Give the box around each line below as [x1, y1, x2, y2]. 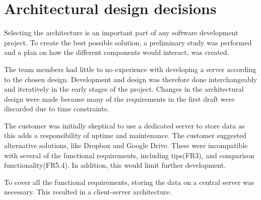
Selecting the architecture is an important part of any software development [4, 27, 238, 38]
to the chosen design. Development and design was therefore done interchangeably [4, 74, 257, 84]
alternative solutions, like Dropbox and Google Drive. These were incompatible [4, 140, 248, 151]
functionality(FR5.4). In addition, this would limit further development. [4, 160, 226, 170]
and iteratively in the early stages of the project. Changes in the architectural [4, 84, 244, 94]
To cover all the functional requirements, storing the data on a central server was [4, 176, 254, 187]
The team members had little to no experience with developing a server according [4, 63, 256, 74]
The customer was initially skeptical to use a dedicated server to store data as [4, 120, 245, 130]
